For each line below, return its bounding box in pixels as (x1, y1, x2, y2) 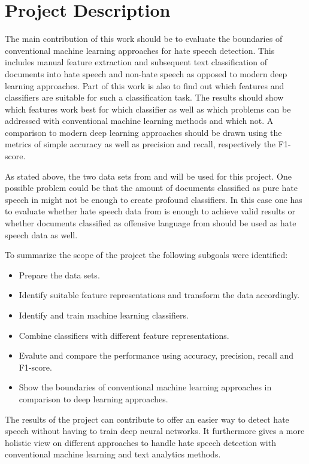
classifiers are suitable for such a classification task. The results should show (5, 91, 284, 104)
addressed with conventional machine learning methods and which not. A (5, 114, 274, 127)
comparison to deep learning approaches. (19, 392, 168, 405)
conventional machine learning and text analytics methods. (5, 448, 221, 460)
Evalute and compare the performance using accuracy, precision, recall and (19, 349, 294, 362)
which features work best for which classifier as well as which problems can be (5, 102, 291, 115)
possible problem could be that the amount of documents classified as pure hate (5, 181, 298, 194)
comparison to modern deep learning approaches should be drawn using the (5, 126, 282, 138)
